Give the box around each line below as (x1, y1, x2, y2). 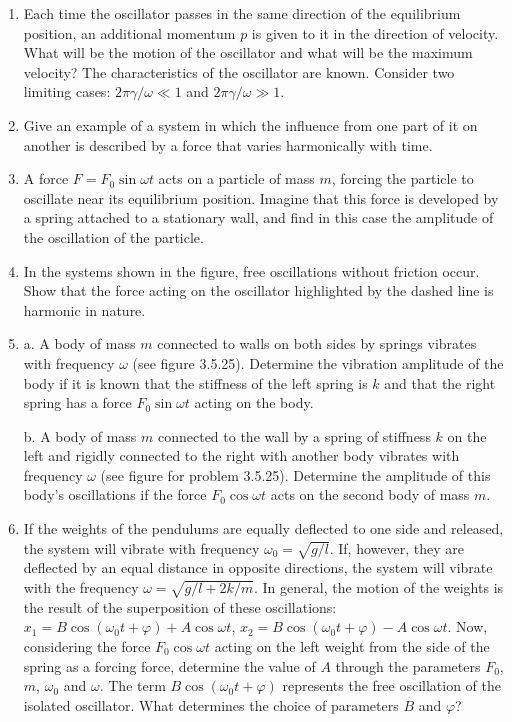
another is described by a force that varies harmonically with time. (23, 134, 433, 155)
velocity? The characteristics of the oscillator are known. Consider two (23, 61, 455, 82)
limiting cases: (23, 81, 111, 102)
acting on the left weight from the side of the (214, 635, 490, 656)
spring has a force (23, 392, 132, 413)
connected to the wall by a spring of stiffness (157, 425, 431, 446)
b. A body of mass (23, 425, 137, 446)
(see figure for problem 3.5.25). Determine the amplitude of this (100, 464, 491, 485)
